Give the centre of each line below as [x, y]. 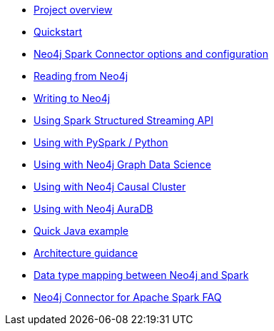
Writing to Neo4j [72, 98]
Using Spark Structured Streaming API [123, 120]
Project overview [73, 10]
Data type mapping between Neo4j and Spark [141, 275]
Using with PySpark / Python [101, 142]
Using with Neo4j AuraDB [93, 209]
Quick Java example [81, 231]
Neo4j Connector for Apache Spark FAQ [128, 297]
